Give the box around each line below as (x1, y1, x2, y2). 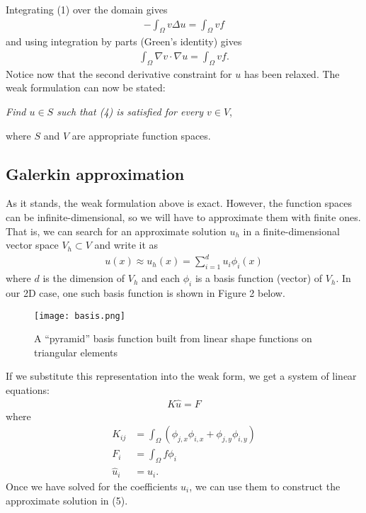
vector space (6, 237, 59, 252)
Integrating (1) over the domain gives (6, 2, 168, 16)
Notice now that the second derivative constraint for (6, 66, 232, 81)
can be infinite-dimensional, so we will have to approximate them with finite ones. (6, 210, 361, 225)
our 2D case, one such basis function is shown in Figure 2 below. (6, 285, 285, 300)
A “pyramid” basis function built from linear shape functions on (34, 331, 312, 346)
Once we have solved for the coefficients (6, 478, 178, 493)
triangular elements (34, 344, 118, 359)
